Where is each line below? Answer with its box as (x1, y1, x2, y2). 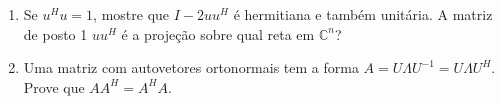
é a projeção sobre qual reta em (121, 23, 315, 44)
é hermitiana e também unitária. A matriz (233, 4, 493, 24)
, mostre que (93, 4, 170, 24)
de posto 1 (23, 23, 88, 44)
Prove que (23, 76, 85, 97)
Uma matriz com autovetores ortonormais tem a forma (23, 57, 359, 78)
